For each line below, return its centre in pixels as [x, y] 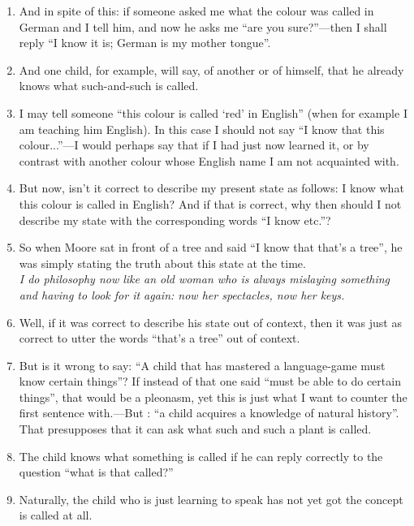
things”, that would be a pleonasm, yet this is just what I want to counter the [213, 397]
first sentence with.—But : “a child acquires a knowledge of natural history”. [209, 413]
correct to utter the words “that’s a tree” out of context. [160, 338]
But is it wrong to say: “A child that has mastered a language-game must [202, 365]
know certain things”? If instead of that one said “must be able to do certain [210, 381]
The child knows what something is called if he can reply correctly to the [201, 456]
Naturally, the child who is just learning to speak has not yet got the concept [211, 499]
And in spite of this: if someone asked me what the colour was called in [196, 11]
